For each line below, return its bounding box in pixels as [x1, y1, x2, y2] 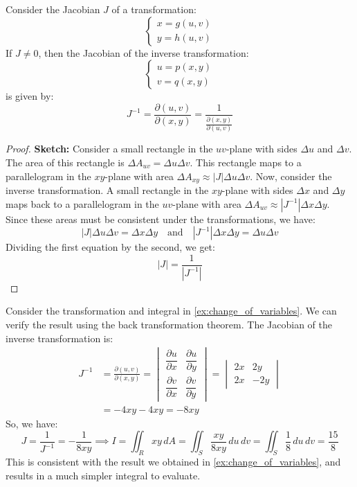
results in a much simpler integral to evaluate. [6, 468, 201, 482]
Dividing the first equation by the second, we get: [6, 240, 215, 254]
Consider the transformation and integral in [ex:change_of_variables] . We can [6, 303, 337, 318]
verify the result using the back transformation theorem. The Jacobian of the [6, 317, 332, 331]
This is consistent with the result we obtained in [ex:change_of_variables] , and [6, 454, 341, 468]
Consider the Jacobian [6, 2, 100, 16]
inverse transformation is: [6, 330, 113, 345]
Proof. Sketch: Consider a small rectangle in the [6, 141, 213, 156]
